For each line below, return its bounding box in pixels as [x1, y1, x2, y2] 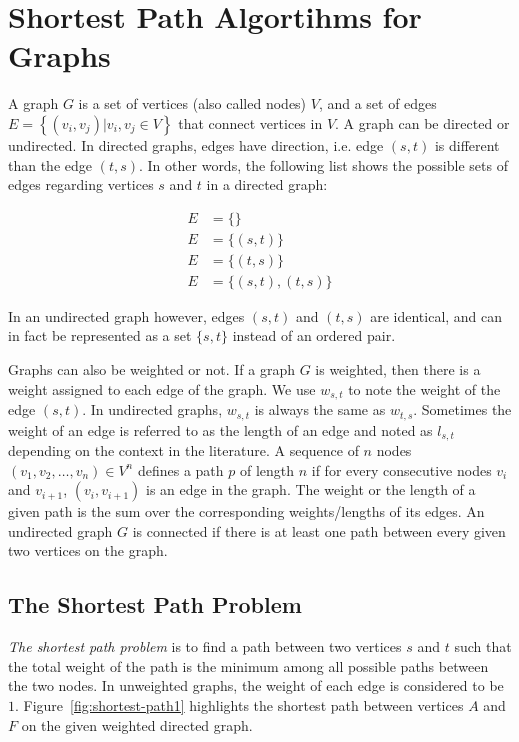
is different [434, 134, 500, 155]
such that [454, 636, 512, 657]
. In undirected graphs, [82, 399, 223, 420]
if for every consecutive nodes [311, 459, 492, 480]
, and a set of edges [318, 93, 437, 114]
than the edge [8, 154, 92, 175]
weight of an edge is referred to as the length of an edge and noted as [8, 419, 433, 440]
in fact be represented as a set [8, 325, 192, 346]
